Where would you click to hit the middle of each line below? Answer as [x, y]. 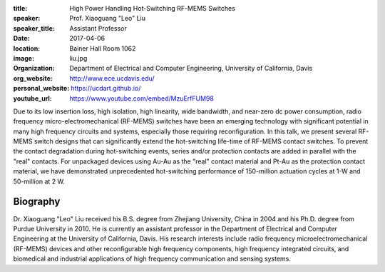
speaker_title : [34, 28]
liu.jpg [78, 58]
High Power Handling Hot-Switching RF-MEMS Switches [152, 8]
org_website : [33, 78]
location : [27, 48]
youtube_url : [33, 98]
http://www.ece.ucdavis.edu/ [112, 78]
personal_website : [41, 89]
